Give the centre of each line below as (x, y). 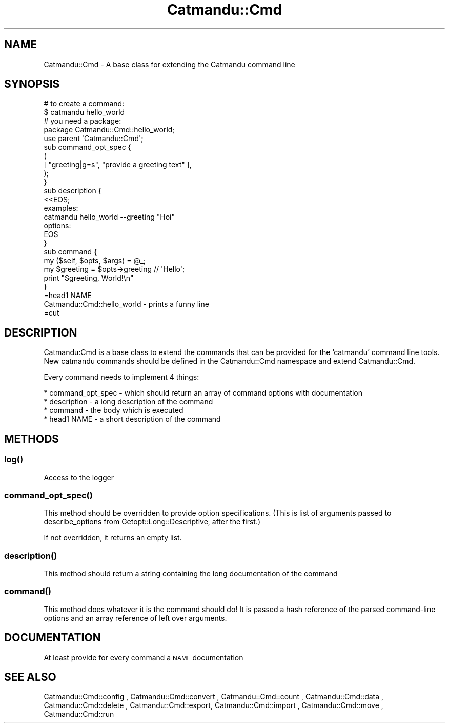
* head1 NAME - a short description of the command (132, 419)
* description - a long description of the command (128, 402)
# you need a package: (83, 121)
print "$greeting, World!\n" (89, 278)
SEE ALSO (30, 677)
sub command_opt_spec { (87, 147)
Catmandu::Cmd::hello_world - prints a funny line (126, 304)
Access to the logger (79, 477)
